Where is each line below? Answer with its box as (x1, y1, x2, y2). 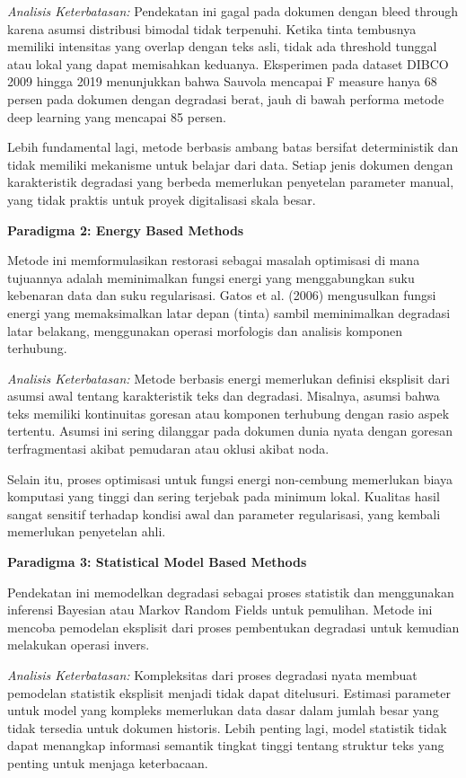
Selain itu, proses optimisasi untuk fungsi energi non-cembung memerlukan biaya (7, 469, 453, 488)
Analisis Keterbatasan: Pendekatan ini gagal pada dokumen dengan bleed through (7, 2, 459, 20)
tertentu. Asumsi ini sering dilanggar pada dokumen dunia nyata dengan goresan (7, 421, 453, 440)
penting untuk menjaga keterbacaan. (7, 753, 208, 772)
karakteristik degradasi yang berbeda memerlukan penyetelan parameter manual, (7, 172, 454, 191)
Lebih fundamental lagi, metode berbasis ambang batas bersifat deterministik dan (7, 137, 459, 156)
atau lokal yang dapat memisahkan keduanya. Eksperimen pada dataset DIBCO (7, 54, 449, 73)
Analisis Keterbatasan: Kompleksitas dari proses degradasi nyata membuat (7, 666, 418, 684)
